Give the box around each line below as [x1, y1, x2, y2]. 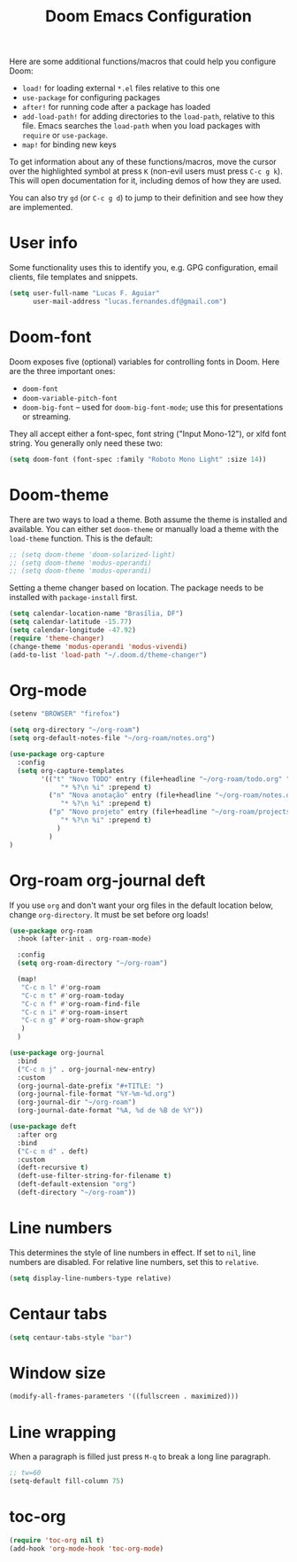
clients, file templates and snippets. [9, 272, 139, 283]
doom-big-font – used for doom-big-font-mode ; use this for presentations [21, 402, 284, 412]
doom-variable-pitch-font [21, 394, 118, 402]
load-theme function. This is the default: [9, 533, 153, 543]
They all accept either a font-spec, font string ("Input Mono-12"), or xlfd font [9, 428, 287, 439]
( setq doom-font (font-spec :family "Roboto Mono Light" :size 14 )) [9, 455, 267, 464]
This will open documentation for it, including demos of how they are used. [9, 176, 282, 186]
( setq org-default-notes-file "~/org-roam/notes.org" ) [9, 734, 216, 743]
